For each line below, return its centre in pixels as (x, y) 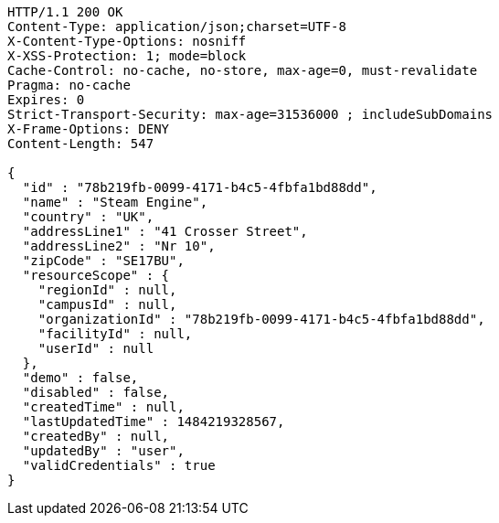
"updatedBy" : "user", (103, 451)
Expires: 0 (46, 100)
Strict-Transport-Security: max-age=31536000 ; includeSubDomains (250, 114)
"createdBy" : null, (96, 436)
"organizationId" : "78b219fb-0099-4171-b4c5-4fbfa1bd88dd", (261, 319)
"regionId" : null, (107, 290)
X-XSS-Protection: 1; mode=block (127, 56)
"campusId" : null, (107, 304)
